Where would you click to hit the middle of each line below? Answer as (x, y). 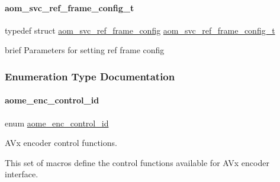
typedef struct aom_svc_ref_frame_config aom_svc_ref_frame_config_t (140, 30)
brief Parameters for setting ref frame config (85, 50)
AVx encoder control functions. (61, 143)
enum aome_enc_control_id (57, 123)
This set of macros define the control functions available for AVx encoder (137, 162)
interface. (22, 174)
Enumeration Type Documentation (90, 76)
